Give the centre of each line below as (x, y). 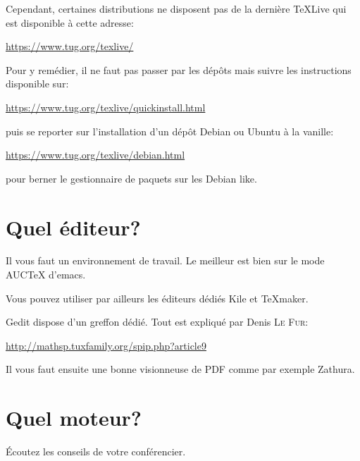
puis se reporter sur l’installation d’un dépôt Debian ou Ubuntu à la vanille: (170, 131)
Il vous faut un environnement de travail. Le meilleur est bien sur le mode (165, 260)
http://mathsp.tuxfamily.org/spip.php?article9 (106, 345)
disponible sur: (37, 84)
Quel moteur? (74, 418)
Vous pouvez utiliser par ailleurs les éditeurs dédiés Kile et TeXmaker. (157, 298)
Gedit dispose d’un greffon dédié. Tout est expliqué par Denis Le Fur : (157, 322)
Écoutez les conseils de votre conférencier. (96, 451)
